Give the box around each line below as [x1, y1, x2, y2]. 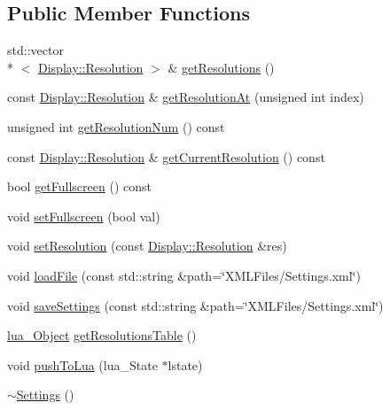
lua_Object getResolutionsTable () [7, 326, 197, 344]
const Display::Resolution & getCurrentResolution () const [7, 147, 325, 166]
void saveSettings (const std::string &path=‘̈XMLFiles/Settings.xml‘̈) [7, 296, 384, 314]
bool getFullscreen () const [7, 177, 152, 196]
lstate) [168, 355, 203, 374]
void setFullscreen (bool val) [7, 206, 160, 225]
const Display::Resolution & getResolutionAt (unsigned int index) [7, 88, 364, 106]
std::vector [7, 41, 64, 59]
